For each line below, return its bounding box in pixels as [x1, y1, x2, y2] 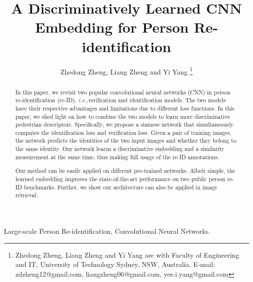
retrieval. [15, 191, 38, 199]
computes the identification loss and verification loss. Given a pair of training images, [15, 128, 232, 136]
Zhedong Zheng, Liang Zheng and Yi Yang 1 [60, 65, 193, 76]
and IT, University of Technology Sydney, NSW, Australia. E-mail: [15, 259, 215, 269]
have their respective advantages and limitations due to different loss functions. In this [15, 104, 235, 112]
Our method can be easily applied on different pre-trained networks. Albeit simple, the [15, 167, 235, 175]
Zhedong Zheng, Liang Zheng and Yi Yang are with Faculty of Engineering [15, 249, 239, 260]
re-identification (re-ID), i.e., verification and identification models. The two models [15, 96, 226, 104]
